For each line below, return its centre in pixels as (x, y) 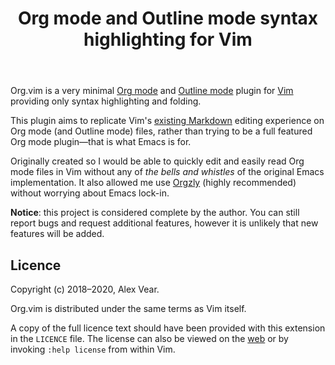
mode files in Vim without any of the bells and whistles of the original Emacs (167, 172)
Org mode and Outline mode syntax (168, 18)
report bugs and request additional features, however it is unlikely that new (164, 223)
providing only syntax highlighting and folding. (106, 101)
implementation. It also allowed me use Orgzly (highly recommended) (153, 183)
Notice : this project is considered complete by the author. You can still (155, 213)
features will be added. (57, 234)
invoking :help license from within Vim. (93, 349)
